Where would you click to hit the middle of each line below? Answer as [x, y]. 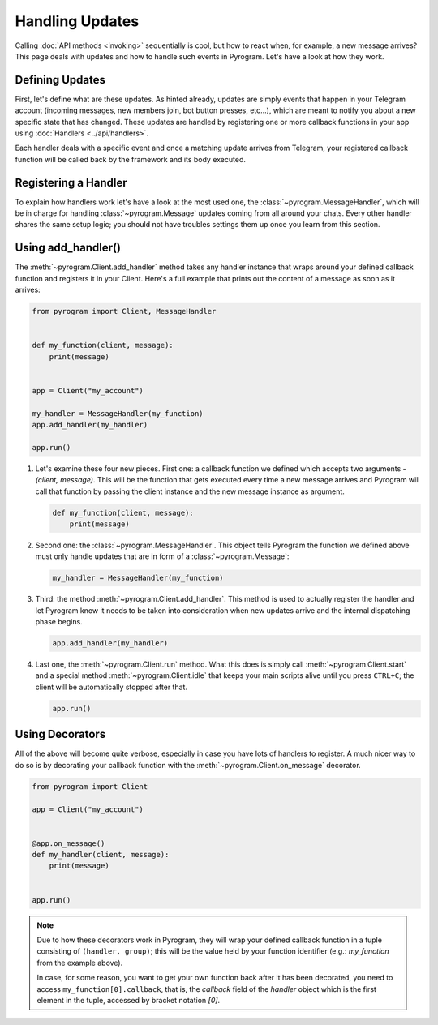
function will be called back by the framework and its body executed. [131, 159]
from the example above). [80, 963]
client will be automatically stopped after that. [112, 687]
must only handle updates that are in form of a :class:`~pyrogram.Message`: [162, 556]
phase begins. [59, 622]
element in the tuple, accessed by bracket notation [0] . [129, 1000]
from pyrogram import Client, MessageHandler [124, 311]
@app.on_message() [69, 843]
